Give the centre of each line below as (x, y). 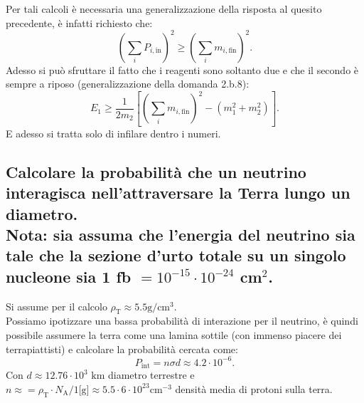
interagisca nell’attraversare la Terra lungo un (178, 193)
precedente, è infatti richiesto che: (79, 22)
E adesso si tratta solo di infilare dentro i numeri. (113, 133)
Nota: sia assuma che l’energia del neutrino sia (181, 235)
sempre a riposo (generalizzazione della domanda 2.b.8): (128, 84)
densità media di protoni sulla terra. (254, 388)
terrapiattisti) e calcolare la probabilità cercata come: (122, 349)
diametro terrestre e (151, 375)
